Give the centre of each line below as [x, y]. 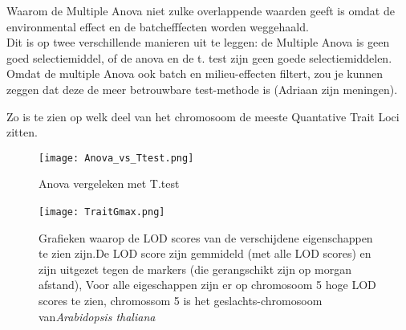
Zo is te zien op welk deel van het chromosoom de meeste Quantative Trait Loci [203, 116]
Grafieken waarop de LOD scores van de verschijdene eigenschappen [206, 237]
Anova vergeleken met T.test [109, 183]
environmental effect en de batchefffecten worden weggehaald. [158, 26]
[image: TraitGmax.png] [102, 212]
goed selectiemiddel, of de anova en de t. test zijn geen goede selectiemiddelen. [199, 57]
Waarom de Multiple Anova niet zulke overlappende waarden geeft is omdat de [201, 10]
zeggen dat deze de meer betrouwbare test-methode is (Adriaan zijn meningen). [202, 89]
